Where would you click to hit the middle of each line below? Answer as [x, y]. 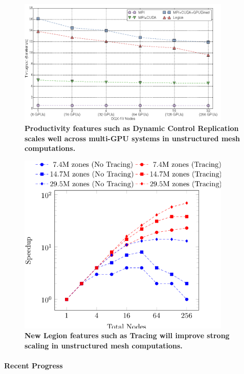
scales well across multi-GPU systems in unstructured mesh [132, 138]
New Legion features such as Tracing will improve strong [127, 335]
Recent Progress [34, 366]
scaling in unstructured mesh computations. [104, 346]
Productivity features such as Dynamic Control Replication [132, 128]
